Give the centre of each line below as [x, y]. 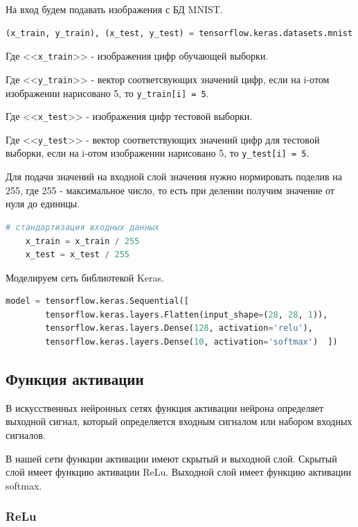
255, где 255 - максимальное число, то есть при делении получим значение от [170, 190]
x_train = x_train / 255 [82, 241]
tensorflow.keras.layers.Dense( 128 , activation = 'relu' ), [179, 328]
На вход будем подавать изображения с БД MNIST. [114, 9]
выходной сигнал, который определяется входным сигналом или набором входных [179, 421]
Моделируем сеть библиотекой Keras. [85, 277]
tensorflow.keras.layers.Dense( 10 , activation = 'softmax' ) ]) [191, 342]
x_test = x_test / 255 [78, 255]
